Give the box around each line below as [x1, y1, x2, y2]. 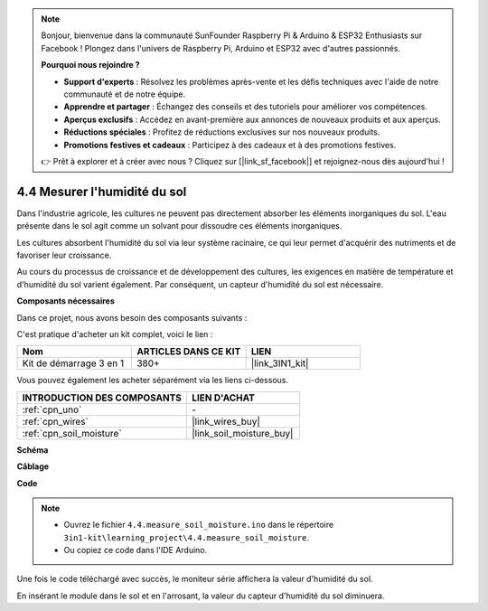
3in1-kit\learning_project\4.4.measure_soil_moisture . [63, 531, 309, 542]
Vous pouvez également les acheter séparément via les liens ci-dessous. [16, 375, 289, 386]
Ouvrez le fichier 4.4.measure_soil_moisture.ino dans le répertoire [63, 520, 334, 531]
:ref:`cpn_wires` [22, 415, 89, 428]
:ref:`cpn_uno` [22, 403, 82, 416]
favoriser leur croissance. [16, 249, 112, 260]
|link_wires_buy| [191, 415, 261, 428]
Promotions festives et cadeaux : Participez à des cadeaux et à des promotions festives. [63, 139, 397, 150]
